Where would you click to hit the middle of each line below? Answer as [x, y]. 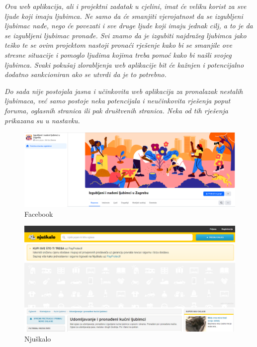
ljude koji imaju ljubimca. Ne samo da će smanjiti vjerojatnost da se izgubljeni [124, 16]
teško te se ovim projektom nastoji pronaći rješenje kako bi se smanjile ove [118, 45]
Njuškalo [38, 338]
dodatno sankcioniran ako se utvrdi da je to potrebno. [86, 74]
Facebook [39, 214]
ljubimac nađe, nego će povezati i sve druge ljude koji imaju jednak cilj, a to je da [129, 26]
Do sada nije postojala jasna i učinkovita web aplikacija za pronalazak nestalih [124, 91]
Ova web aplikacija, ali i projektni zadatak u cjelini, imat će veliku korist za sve [126, 6]
